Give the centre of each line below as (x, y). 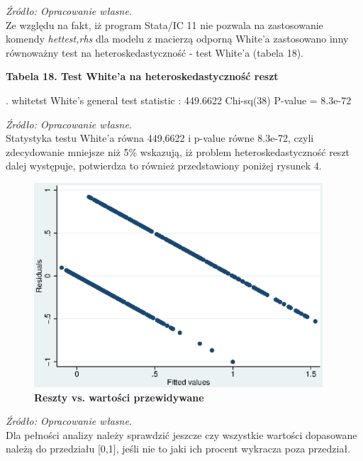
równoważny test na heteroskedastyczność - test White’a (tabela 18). (155, 52)
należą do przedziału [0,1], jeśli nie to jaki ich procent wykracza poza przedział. (178, 449)
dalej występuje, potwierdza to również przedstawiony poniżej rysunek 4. (164, 166)
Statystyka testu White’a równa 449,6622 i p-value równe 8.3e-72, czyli (160, 138)
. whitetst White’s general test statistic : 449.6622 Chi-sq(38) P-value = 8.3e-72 (179, 100)
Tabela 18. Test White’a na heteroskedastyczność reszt (142, 76)
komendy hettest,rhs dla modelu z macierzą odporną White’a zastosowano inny (177, 39)
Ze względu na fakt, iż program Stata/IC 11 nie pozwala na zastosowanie (164, 24)
